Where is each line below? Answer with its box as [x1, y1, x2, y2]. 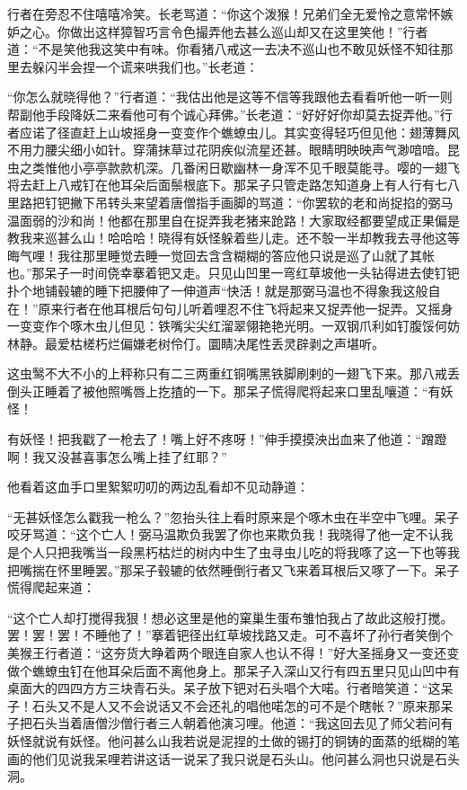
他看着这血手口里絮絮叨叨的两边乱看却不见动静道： [7, 477, 309, 496]
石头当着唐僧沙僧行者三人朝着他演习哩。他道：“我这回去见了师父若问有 [31, 714, 454, 732]
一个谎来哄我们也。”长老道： [94, 57, 259, 75]
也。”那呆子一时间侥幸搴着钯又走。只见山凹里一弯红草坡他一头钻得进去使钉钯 [7, 263, 460, 282]
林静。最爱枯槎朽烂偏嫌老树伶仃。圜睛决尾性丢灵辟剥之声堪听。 [7, 333, 384, 352]
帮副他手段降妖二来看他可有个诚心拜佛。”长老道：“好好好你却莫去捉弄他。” [7, 104, 440, 123]
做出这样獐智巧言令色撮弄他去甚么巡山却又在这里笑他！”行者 [69, 22, 428, 40]
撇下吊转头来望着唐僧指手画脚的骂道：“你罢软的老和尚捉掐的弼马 [69, 192, 454, 211]
